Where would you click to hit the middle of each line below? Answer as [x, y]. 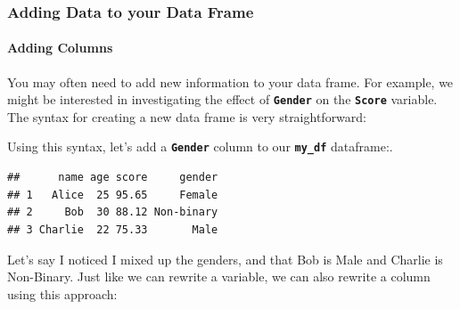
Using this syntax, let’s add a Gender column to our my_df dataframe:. [200, 146]
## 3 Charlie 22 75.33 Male [113, 229]
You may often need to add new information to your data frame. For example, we [230, 81]
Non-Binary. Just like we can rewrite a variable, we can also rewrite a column [219, 276]
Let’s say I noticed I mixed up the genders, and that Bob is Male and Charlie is [225, 259]
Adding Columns [60, 48]
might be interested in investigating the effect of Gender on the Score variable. [222, 99]
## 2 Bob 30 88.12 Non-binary [113, 212]
